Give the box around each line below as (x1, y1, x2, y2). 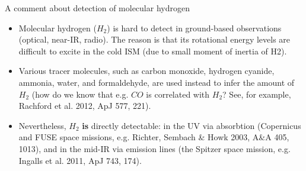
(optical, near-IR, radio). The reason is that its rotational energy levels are (18, 33, 291, 46)
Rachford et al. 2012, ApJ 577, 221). (18, 99, 151, 112)
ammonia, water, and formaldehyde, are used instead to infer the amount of (18, 76, 295, 88)
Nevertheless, (18, 119, 66, 131)
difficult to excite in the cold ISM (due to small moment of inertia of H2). (18, 44, 287, 57)
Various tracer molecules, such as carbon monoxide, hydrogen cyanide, (18, 64, 275, 77)
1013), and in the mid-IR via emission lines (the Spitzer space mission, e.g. (18, 142, 291, 154)
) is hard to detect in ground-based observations (107, 21, 282, 34)
